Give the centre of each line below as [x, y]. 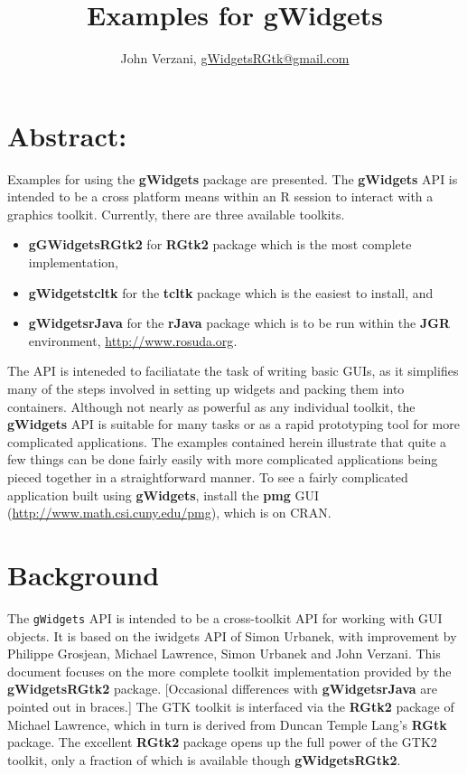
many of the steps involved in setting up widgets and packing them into [206, 388]
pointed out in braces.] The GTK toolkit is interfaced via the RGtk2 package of [231, 706]
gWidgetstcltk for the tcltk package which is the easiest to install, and [231, 292]
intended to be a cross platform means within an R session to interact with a [220, 196]
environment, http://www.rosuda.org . [133, 340]
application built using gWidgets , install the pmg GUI [163, 495]
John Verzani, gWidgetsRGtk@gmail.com [235, 58]
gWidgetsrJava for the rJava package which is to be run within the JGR [239, 323]
